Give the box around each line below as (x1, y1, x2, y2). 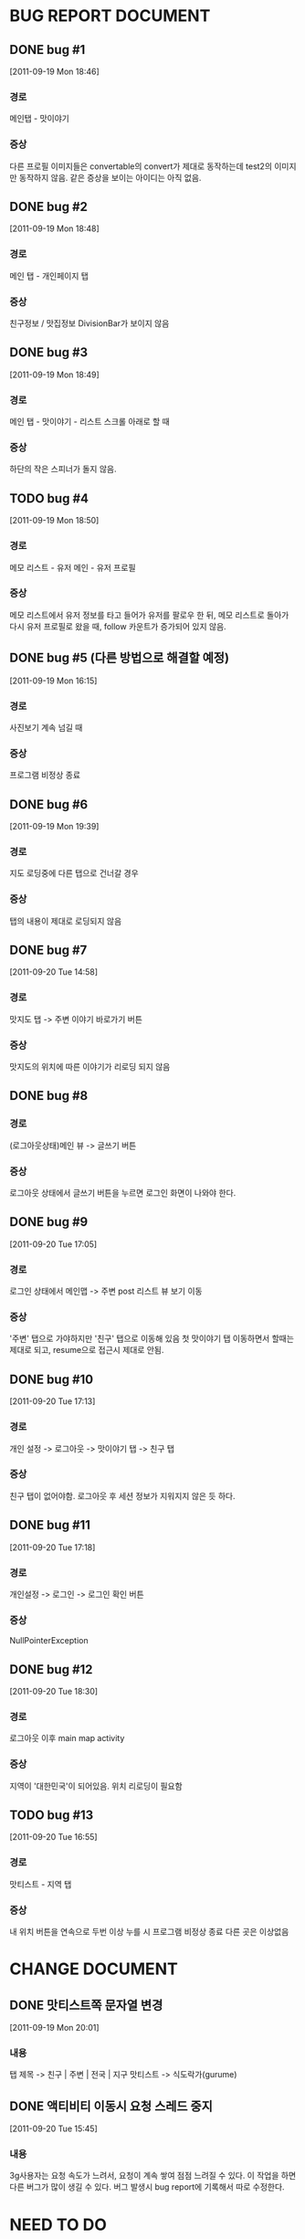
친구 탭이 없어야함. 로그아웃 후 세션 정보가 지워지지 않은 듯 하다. (9, 1490, 236, 1501)
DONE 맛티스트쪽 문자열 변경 (9, 1997, 163, 2012)
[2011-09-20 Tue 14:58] (9, 966, 99, 977)
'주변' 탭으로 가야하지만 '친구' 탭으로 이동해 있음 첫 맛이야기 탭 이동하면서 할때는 (9, 1333, 295, 1344)
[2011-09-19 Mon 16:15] (9, 675, 98, 686)
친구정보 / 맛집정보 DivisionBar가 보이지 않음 (9, 318, 170, 329)
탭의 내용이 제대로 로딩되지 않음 (9, 915, 122, 926)
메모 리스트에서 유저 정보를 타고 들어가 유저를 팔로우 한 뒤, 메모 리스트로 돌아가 (9, 609, 289, 620)
